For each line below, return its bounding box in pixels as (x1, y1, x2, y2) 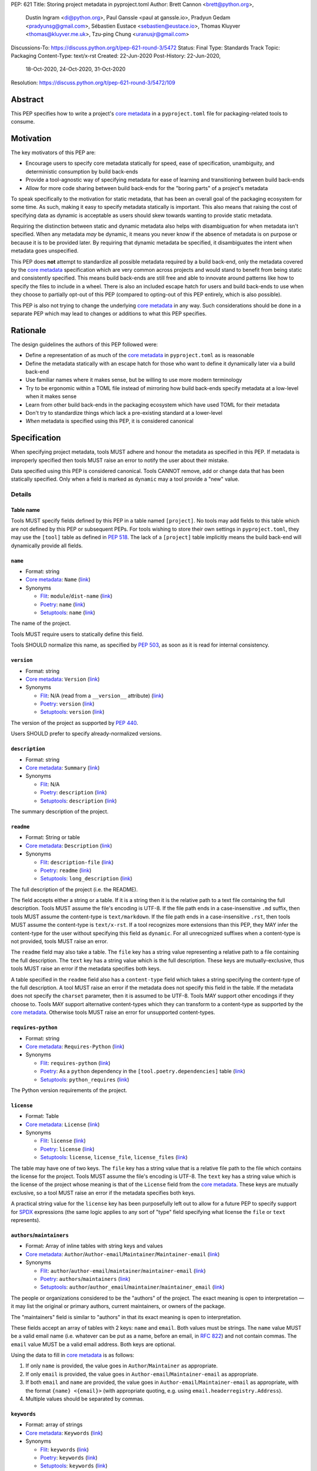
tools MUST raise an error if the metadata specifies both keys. (11, 965, 161, 972)
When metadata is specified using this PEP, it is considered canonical (25, 418, 194, 425)
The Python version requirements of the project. (11, 1086, 127, 1094)
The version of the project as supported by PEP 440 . (11, 719, 139, 726)
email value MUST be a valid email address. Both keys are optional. (11, 1340, 176, 1347)
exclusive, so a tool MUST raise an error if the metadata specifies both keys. (11, 1189, 195, 1196)
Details (11, 490, 32, 498)
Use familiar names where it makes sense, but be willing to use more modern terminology (25, 377, 242, 384)
